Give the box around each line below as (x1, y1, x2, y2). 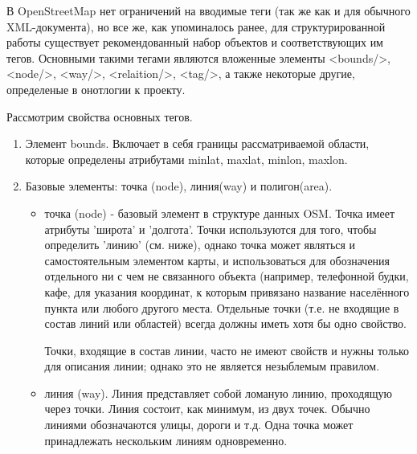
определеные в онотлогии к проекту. (6, 80, 186, 97)
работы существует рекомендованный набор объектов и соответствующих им (6, 34, 383, 51)
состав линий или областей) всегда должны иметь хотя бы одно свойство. (44, 315, 407, 332)
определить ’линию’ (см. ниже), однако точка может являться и (44, 236, 356, 253)
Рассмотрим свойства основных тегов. (6, 108, 193, 125)
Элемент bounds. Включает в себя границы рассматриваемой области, (25, 135, 370, 152)
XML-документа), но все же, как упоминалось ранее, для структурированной (6, 18, 386, 35)
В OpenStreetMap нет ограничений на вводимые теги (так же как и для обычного (6, 2, 411, 18)
